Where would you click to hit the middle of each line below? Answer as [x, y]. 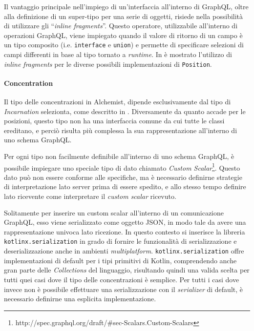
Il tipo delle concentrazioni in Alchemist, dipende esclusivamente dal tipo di [117, 102]
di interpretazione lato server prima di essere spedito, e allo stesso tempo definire [125, 186]
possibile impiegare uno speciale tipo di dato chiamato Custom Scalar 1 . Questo [122, 167]
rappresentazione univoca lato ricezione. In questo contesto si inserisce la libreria [125, 231]
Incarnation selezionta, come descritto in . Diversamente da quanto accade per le [125, 111]
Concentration [29, 83]
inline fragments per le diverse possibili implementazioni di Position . [108, 64]
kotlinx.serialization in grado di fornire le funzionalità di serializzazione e [120, 241]
